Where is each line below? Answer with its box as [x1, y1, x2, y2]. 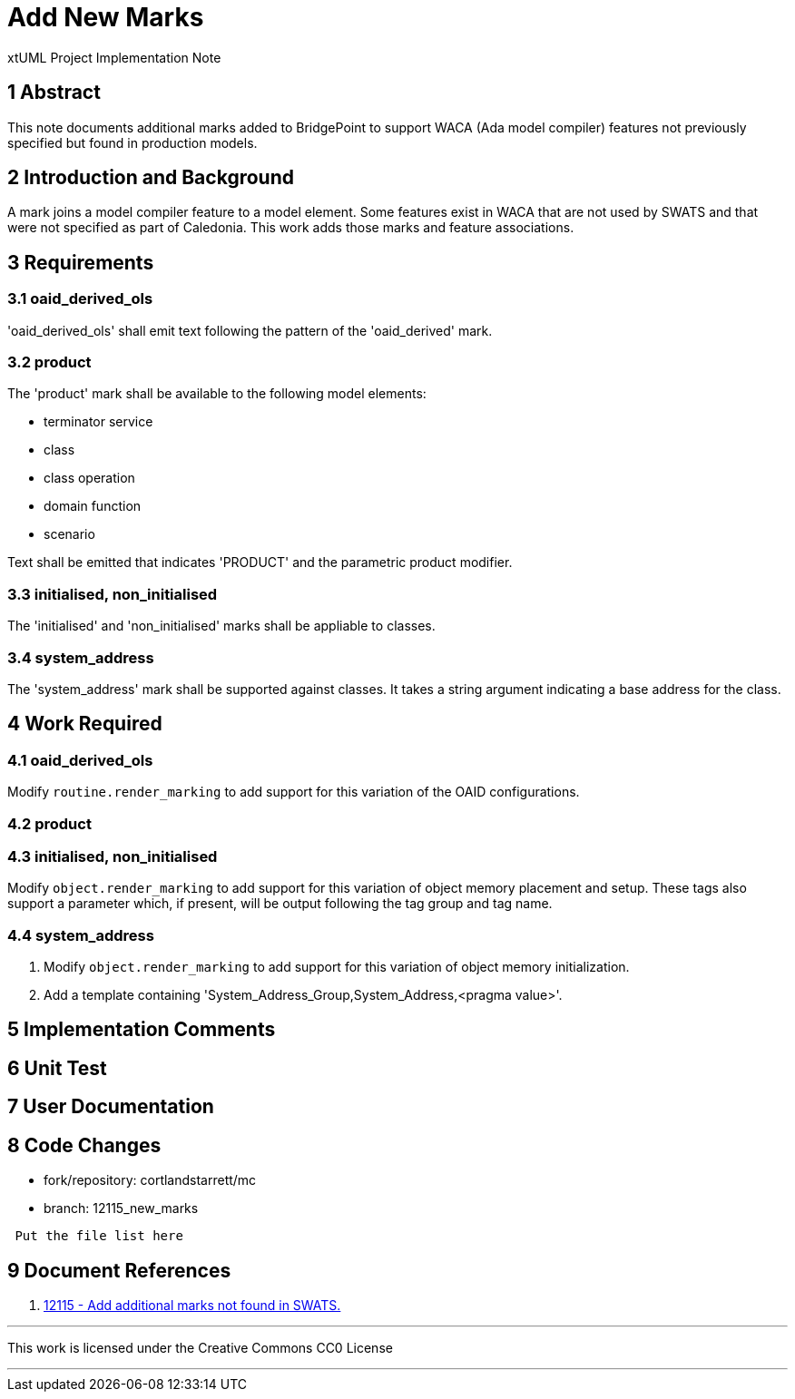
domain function [44, 498, 142, 514]
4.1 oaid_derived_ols [7, 750, 153, 769]
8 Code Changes [7, 1133, 162, 1157]
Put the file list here [15, 1228, 183, 1244]
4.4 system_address [7, 925, 154, 944]
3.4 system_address [7, 648, 154, 667]
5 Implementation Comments [7, 1018, 276, 1042]
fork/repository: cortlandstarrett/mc [44, 1172, 257, 1189]
